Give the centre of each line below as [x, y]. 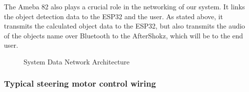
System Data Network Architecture [77, 61]
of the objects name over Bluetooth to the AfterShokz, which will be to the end [124, 35]
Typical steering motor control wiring [80, 83]
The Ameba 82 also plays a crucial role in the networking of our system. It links [124, 6]
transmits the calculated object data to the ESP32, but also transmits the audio [124, 26]
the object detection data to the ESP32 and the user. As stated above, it [113, 16]
